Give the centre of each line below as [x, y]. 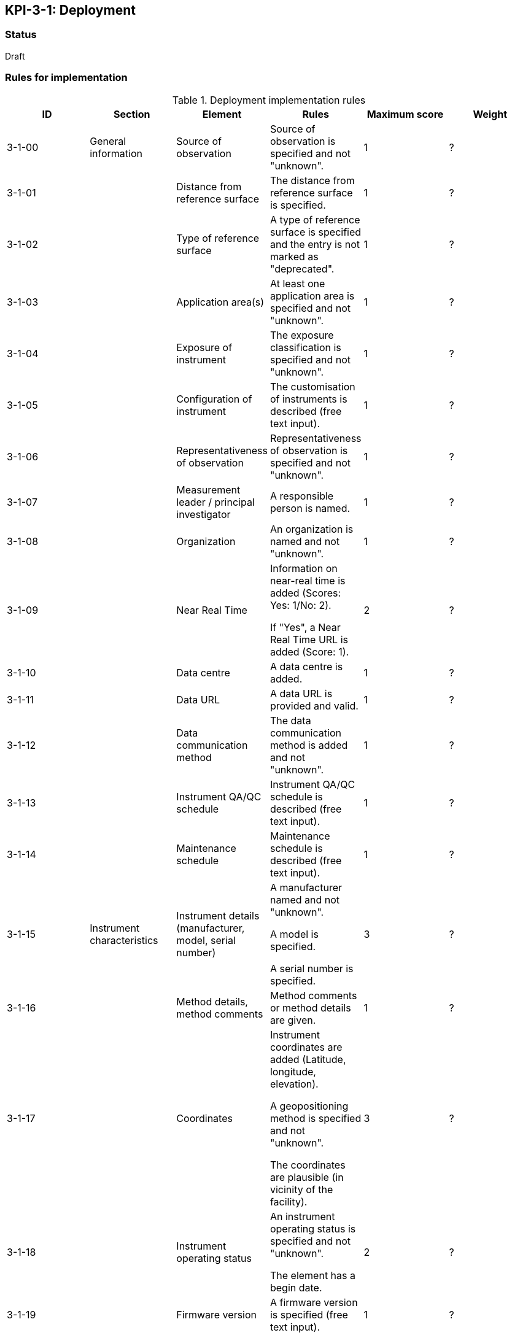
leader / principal [215, 502]
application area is [312, 296]
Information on [304, 568]
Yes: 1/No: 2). [301, 605]
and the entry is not [315, 244]
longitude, [293, 1071]
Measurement [208, 489]
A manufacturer [306, 887]
